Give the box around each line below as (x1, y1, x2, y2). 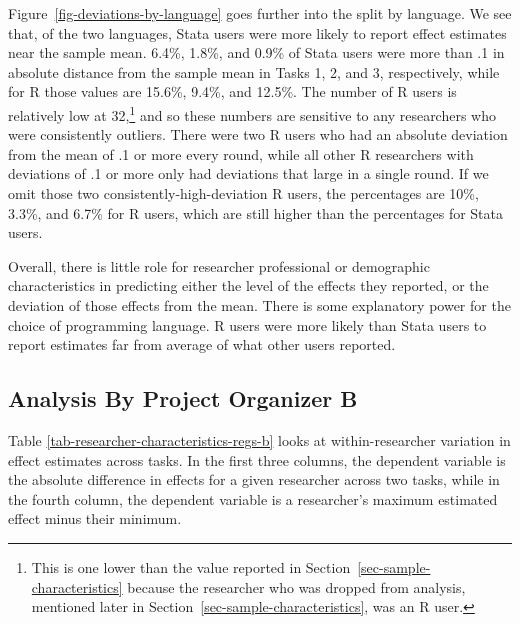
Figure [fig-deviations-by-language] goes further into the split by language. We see (8, 3, 512, 23)
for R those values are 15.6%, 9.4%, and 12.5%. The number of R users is (8, 81, 457, 102)
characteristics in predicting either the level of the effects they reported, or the (8, 275, 489, 296)
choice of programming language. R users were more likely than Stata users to (8, 314, 487, 335)
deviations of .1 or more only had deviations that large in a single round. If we (8, 163, 489, 184)
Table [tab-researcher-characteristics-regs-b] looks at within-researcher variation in (8, 429, 511, 450)
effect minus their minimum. (8, 508, 182, 529)
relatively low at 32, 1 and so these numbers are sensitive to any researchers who (8, 101, 496, 125)
